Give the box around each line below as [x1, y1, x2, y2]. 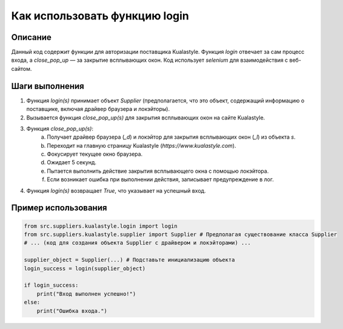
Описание [11, 32, 52, 42]
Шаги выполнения [11, 81, 84, 91]
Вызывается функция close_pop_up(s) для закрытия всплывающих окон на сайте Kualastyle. [26, 114, 265, 121]
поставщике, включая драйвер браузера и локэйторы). [26, 105, 170, 113]
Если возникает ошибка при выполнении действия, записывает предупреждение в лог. [47, 176, 274, 183]
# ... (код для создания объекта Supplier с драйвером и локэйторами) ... [24, 239, 251, 247]
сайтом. [11, 65, 32, 72]
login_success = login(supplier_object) [24, 265, 145, 272]
